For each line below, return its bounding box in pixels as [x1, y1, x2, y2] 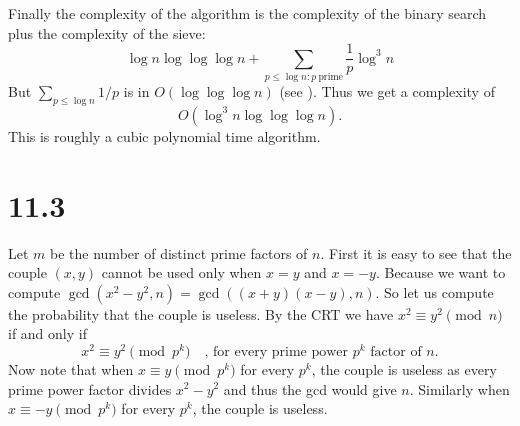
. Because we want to [375, 262, 506, 283]
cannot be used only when [101, 262, 262, 283]
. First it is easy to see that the [320, 242, 512, 263]
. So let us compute [375, 281, 494, 302]
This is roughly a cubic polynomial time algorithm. [8, 125, 321, 146]
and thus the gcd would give [223, 378, 397, 399]
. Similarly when [409, 378, 510, 399]
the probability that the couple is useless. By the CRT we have [8, 303, 394, 324]
